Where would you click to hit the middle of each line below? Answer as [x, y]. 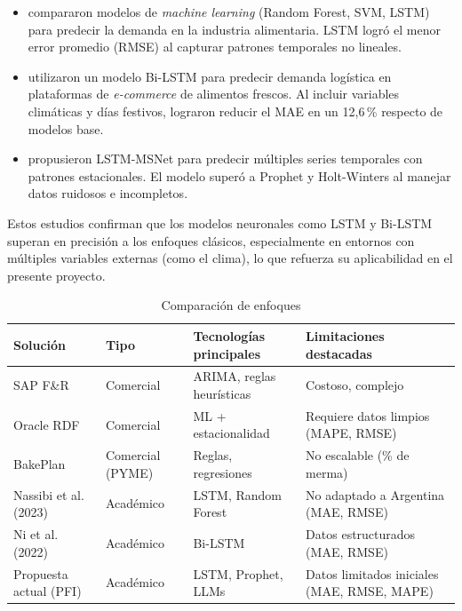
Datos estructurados [361, 534]
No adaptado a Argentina [375, 494]
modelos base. [66, 128]
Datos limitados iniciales [372, 573]
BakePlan [40, 464]
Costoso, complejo [355, 385]
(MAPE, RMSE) [351, 433]
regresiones [223, 472]
